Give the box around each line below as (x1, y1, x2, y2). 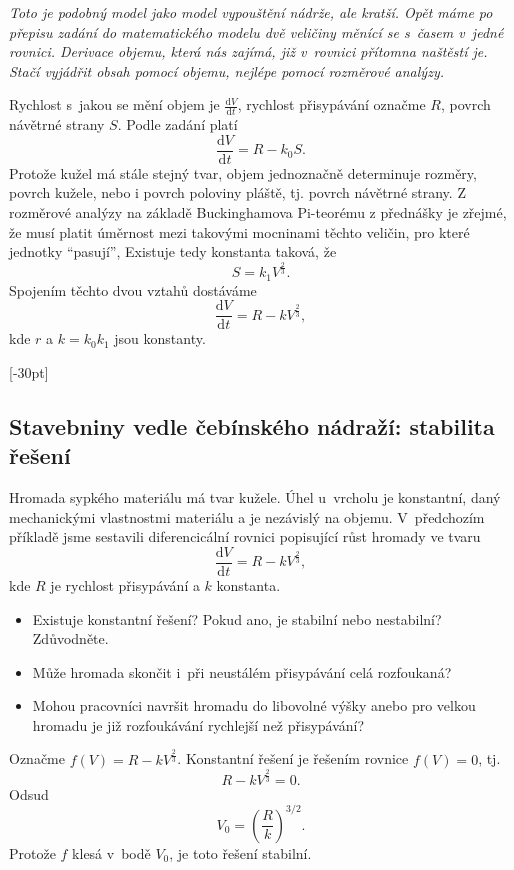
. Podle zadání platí (117, 114, 238, 135)
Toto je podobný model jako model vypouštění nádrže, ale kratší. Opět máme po (9, 2, 493, 22)
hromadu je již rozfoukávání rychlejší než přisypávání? (32, 714, 365, 735)
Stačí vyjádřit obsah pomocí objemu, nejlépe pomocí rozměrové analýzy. (9, 60, 444, 81)
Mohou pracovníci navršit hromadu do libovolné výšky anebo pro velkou (32, 695, 476, 716)
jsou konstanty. (114, 328, 206, 349)
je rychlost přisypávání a (50, 574, 200, 595)
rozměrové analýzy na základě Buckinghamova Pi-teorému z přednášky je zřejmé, (9, 202, 507, 223)
